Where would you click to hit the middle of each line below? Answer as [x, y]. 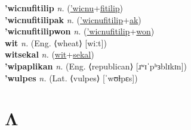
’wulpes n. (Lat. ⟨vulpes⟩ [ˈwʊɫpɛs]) [71, 77]
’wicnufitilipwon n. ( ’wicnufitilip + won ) [80, 31]
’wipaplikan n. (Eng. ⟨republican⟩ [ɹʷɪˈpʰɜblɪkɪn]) [96, 66]
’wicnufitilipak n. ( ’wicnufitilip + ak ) [73, 19]
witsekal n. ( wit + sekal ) [50, 54]
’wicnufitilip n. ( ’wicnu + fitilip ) [64, 8]
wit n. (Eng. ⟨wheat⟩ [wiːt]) [56, 42]
